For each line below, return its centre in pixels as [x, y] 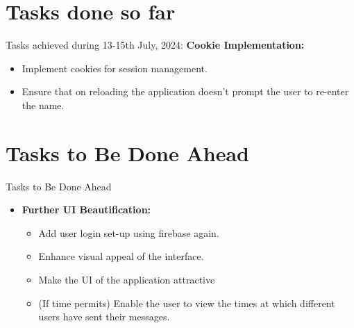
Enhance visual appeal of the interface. [121, 256]
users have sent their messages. [104, 317]
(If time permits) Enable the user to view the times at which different [187, 303]
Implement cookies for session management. [115, 68]
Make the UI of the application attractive [127, 279]
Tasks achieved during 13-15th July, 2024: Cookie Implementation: [155, 45]
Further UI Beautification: [86, 210]
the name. [43, 105]
